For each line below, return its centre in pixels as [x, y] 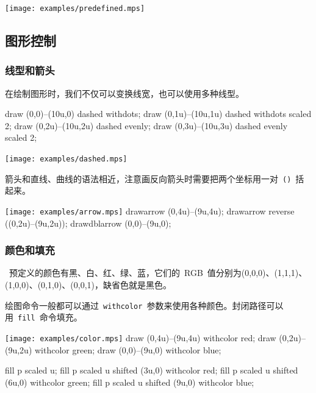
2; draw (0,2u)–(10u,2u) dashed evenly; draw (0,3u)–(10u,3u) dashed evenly [146, 125]
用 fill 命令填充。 [44, 317]
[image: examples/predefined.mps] [75, 9]
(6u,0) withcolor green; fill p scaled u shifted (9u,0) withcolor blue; [130, 382]
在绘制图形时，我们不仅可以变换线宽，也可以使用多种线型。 [124, 93]
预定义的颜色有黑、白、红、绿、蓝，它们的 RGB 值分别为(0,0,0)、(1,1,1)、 [158, 273]
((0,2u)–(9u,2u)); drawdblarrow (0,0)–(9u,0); [88, 223]
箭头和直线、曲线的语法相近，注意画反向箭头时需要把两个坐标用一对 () [148, 178]
